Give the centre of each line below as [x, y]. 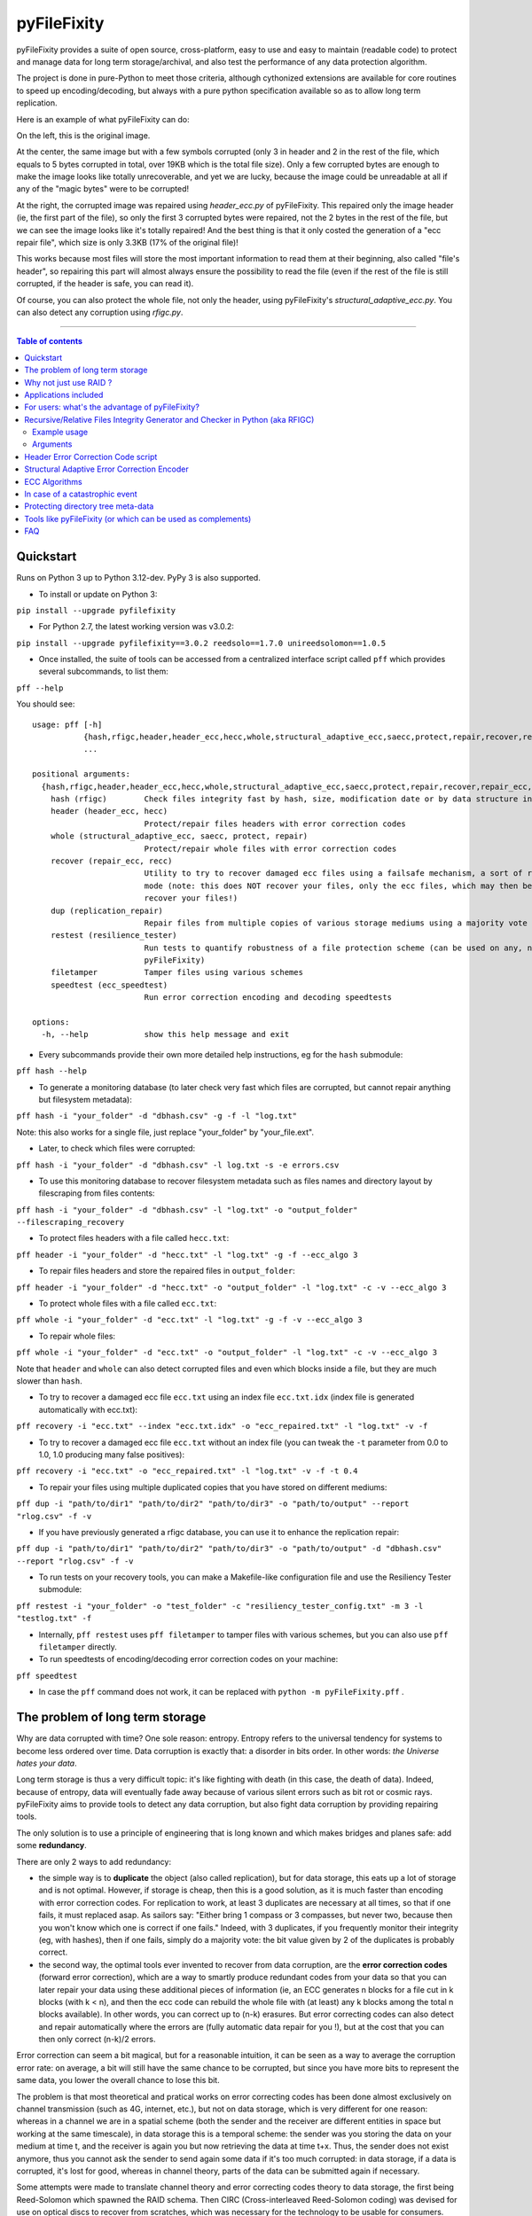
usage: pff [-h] [67, 724]
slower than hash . [50, 1381]
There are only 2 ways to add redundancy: [94, 1861]
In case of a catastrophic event [81, 494]
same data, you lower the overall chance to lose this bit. [118, 2080]
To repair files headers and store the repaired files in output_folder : [167, 1271]
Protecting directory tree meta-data [89, 506]
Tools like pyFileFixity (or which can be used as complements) [138, 519]
